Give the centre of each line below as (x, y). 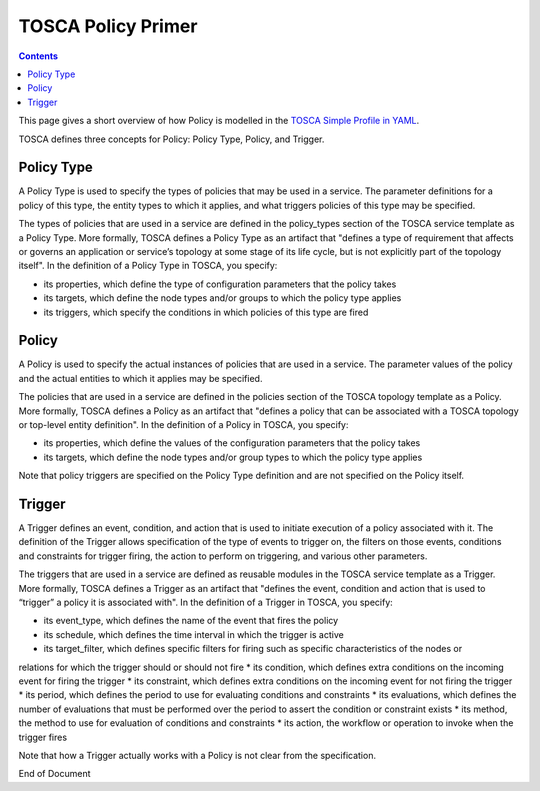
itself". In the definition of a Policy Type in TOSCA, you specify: (148, 266)
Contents (38, 56)
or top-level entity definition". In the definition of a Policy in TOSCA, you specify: (183, 424)
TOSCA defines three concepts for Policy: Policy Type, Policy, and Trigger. (171, 139)
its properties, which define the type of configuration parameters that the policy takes (220, 284)
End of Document (54, 774)
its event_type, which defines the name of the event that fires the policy (191, 621)
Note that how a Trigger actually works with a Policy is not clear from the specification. (197, 755)
